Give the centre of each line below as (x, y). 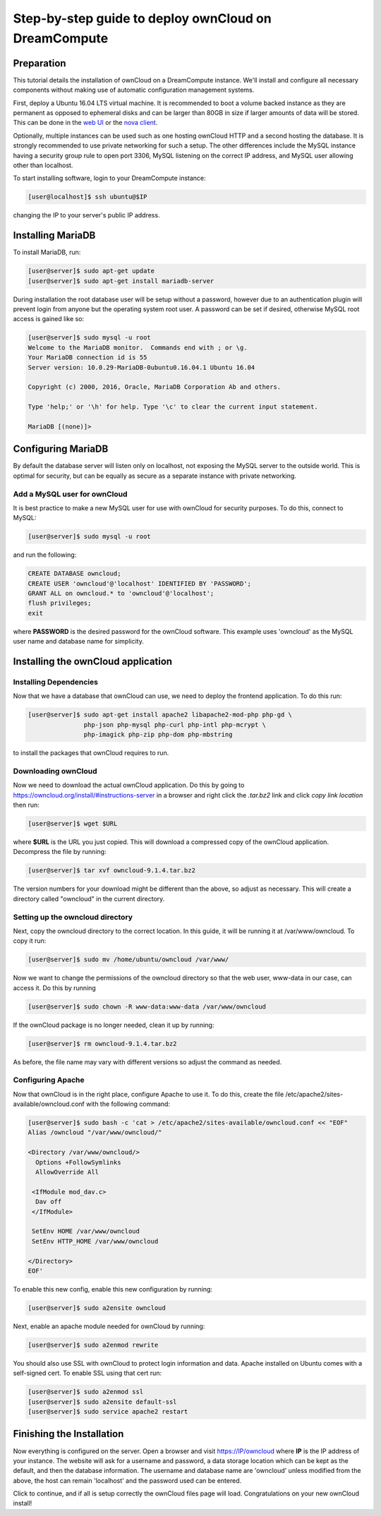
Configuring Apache (49, 1080)
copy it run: (30, 941)
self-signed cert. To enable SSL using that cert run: (87, 1373)
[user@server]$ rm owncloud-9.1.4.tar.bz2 (102, 1043)
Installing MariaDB (54, 235)
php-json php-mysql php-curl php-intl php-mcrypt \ (175, 724)
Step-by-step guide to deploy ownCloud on (142, 18)
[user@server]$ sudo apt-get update (91, 271)
